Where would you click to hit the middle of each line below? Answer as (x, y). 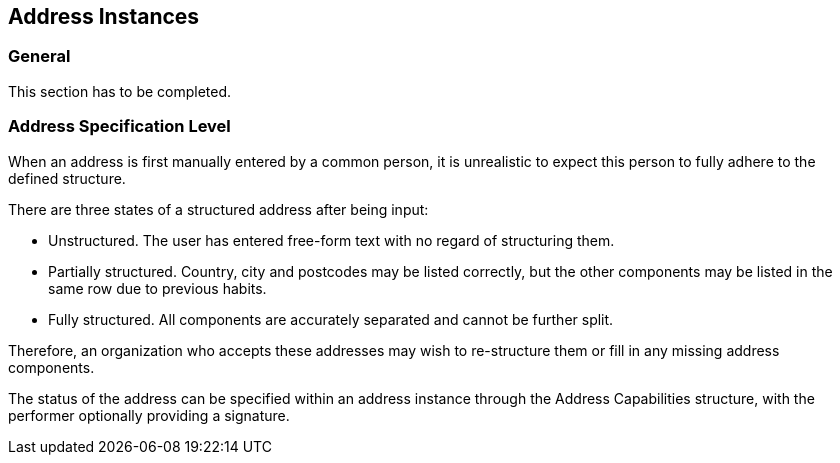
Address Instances (104, 16)
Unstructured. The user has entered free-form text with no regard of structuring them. (331, 240)
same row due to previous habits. (157, 288)
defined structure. (67, 178)
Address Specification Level (119, 126)
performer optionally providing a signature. (149, 415)
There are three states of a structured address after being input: (218, 209)
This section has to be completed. (120, 91)
